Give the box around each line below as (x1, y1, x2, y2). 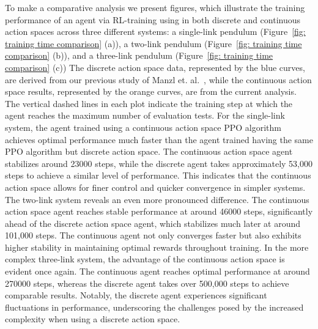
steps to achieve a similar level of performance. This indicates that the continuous (5, 169, 311, 182)
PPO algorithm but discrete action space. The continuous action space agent (5, 145, 293, 158)
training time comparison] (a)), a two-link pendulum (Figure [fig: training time (5, 37, 302, 50)
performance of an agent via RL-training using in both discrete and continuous (5, 13, 301, 26)
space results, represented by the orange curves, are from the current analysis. (5, 85, 297, 98)
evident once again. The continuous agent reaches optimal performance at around (5, 265, 310, 278)
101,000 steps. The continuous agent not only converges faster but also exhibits (5, 229, 301, 242)
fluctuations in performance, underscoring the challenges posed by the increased (5, 300, 304, 313)
